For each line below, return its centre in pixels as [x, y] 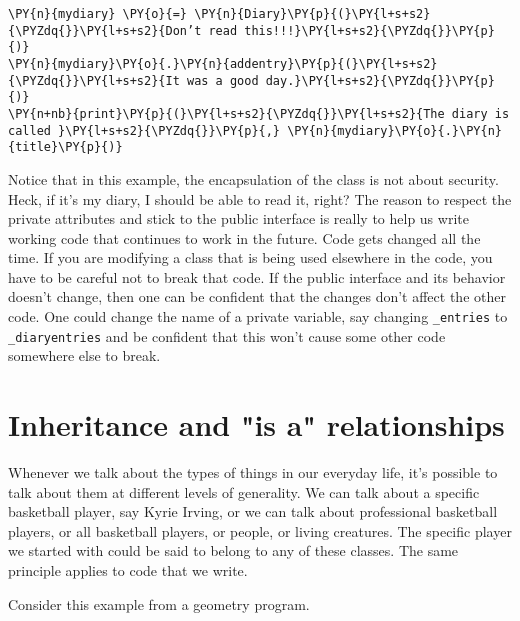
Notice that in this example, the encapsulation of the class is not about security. [253, 178]
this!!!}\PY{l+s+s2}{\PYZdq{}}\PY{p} [369, 30]
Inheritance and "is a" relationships [256, 424]
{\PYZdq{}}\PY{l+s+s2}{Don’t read [123, 30]
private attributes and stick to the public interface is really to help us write [238, 218]
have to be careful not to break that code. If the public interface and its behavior [257, 276]
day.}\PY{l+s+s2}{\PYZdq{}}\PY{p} [380, 80]
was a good [222, 80]
